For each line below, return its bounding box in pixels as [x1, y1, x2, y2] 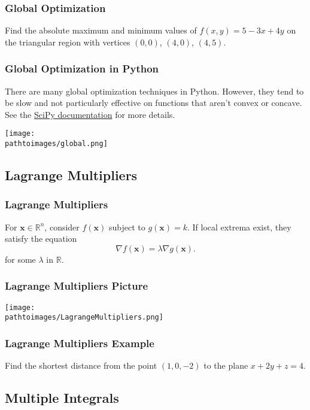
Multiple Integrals [5, 388, 119, 407]
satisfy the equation [5, 232, 77, 245]
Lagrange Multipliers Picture [5, 278, 148, 293]
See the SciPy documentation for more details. [5, 108, 175, 120]
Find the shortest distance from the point [5, 359, 157, 372]
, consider [44, 220, 80, 233]
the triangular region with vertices [5, 35, 130, 48]
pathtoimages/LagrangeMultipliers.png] [5, 313, 163, 322]
